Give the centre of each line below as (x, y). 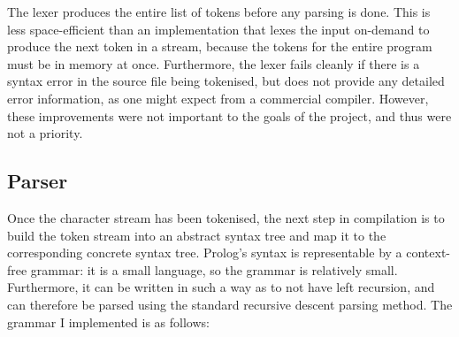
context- (428, 253)
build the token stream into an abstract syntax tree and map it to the (197, 235)
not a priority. (45, 133)
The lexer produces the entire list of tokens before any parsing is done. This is (219, 11)
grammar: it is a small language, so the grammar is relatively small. (214, 269)
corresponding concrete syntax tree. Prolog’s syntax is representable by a (205, 253)
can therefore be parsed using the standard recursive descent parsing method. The (230, 304)
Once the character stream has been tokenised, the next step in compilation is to (226, 217)
